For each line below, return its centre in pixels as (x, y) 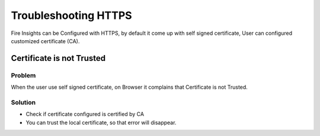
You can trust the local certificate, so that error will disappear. (101, 122)
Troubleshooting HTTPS (72, 15)
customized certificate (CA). (45, 41)
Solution (23, 102)
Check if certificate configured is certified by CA (85, 114)
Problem (23, 75)
